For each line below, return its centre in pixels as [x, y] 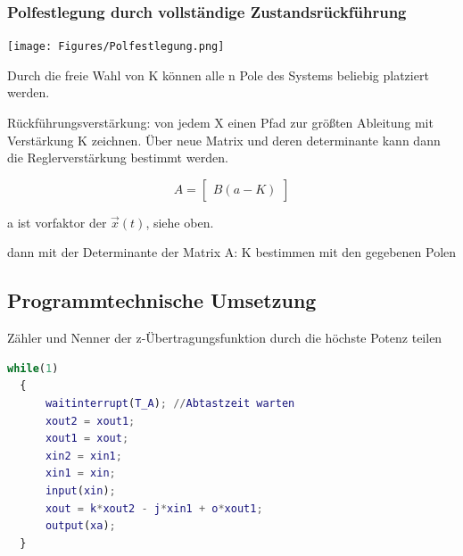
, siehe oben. [180, 222]
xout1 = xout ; [87, 439]
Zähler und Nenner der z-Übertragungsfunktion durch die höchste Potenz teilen [225, 338]
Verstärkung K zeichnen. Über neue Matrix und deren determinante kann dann [224, 140]
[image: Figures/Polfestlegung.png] [116, 47]
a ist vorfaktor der [57, 222]
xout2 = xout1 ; [90, 421]
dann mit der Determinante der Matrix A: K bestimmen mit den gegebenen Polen [232, 252]
